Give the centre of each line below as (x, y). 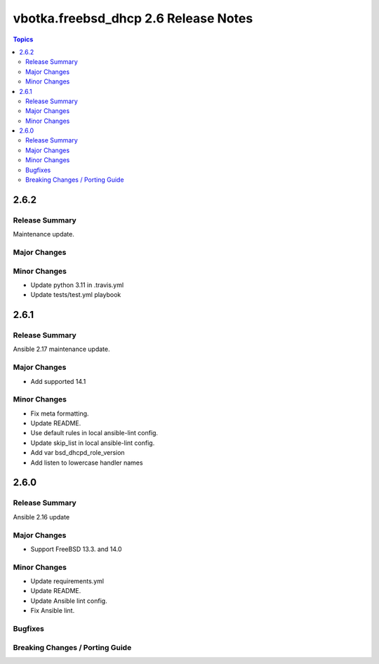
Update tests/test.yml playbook (76, 295)
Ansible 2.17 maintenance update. (61, 349)
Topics (23, 39)
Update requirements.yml (67, 581)
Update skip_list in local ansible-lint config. (93, 443)
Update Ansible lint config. (69, 601)
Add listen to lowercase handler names (87, 463)
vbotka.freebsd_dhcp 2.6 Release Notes (133, 18)
